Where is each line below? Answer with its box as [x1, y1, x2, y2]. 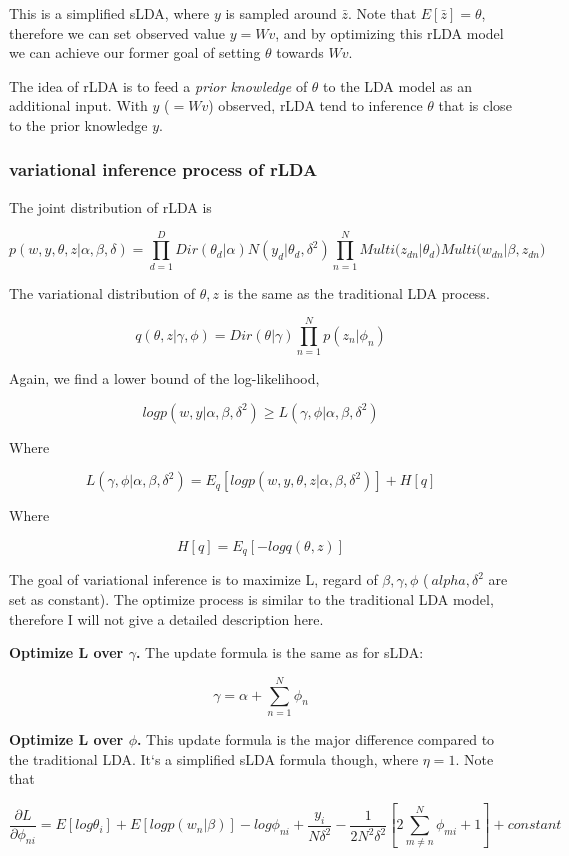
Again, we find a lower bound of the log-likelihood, [9, 368, 320, 389]
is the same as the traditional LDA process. [223, 282, 490, 303]
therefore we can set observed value [9, 22, 226, 43]
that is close [438, 95, 512, 116]
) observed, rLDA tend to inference [208, 95, 423, 116]
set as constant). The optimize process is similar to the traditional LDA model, [9, 589, 494, 610]
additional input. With [9, 95, 148, 116]
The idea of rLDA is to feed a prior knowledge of [9, 75, 308, 96]
